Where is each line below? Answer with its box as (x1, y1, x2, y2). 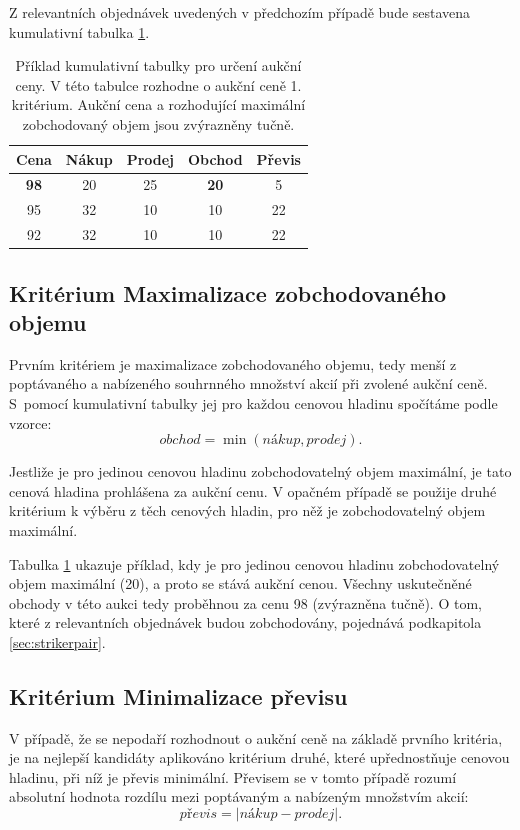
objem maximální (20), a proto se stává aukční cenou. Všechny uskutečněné (9, 573, 472, 594)
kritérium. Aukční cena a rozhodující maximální (11, 94, 306, 115)
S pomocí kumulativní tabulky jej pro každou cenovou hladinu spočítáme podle (9, 392, 498, 413)
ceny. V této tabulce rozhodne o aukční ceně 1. (15, 74, 302, 95)
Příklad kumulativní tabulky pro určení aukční (15, 55, 302, 76)
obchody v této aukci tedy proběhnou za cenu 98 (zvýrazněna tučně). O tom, (9, 592, 482, 613)
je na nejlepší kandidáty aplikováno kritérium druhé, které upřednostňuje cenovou (9, 747, 510, 768)
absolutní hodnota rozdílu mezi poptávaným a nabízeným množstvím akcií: (9, 786, 469, 807)
